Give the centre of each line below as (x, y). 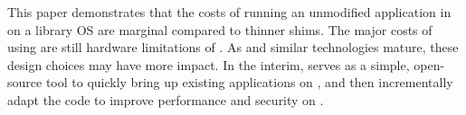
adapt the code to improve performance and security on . (166, 99)
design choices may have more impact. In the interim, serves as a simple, (209, 64)
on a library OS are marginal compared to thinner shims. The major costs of (220, 29)
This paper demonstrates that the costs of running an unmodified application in (229, 12)
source (25, 82)
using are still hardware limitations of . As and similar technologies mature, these (233, 47)
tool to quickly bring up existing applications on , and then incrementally (249, 82)
